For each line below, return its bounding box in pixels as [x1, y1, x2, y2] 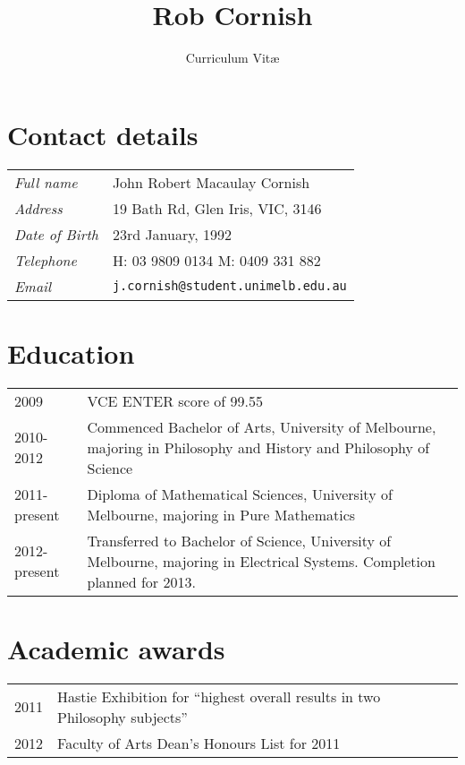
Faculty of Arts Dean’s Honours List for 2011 [57, 732, 341, 753]
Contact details [7, 116, 199, 152]
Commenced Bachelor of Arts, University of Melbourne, [87, 416, 436, 437]
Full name [14, 171, 78, 193]
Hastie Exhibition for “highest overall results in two [57, 685, 381, 707]
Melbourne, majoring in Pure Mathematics [87, 503, 356, 525]
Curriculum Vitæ [185, 48, 280, 67]
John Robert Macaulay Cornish [112, 171, 310, 193]
